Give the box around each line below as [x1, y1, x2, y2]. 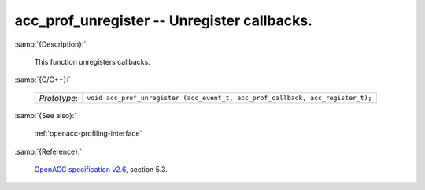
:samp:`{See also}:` [14, 110, 77, 120]
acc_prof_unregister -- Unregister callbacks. [14, 12, 312, 29]
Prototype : [39, 92, 79, 103]
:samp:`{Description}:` [14, 39, 87, 49]
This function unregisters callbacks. [34, 57, 151, 66]
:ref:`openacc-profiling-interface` [34, 129, 142, 138]
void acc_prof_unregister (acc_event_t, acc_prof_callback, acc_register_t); [87, 94, 372, 102]
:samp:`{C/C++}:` [14, 75, 71, 84]
